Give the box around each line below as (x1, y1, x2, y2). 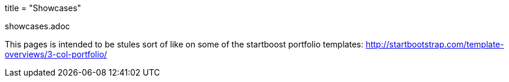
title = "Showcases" (5, 3, 81, 13)
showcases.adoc (5, 21, 70, 31)
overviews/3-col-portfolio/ (5, 49, 107, 59)
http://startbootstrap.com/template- (365, 39, 504, 49)
